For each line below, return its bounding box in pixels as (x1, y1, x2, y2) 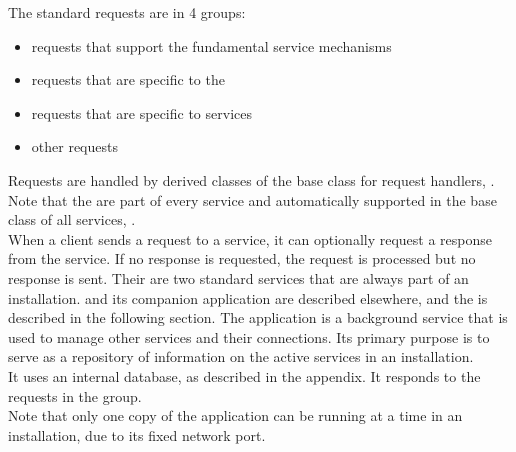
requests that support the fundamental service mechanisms (31, 35, 392, 56)
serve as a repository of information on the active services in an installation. (8, 346, 474, 367)
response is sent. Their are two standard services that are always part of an (8, 267, 469, 288)
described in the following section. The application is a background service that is (8, 307, 508, 328)
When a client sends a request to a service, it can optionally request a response (8, 228, 493, 249)
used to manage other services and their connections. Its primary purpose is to (8, 326, 490, 347)
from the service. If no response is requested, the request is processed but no (8, 248, 476, 269)
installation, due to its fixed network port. (8, 424, 266, 445)
